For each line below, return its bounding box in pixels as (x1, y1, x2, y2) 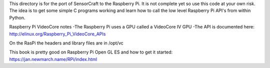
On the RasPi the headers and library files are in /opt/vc (9, 40, 123, 46)
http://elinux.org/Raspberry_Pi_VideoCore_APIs (9, 30, 106, 37)
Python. (9, 14, 25, 20)
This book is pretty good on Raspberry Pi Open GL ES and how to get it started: (9, 49, 173, 55)
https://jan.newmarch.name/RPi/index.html (9, 56, 97, 62)
